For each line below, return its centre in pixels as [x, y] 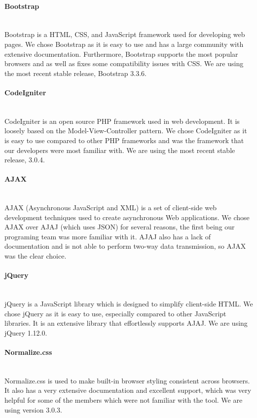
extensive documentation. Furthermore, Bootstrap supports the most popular [121, 54]
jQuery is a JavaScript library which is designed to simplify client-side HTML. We [129, 304]
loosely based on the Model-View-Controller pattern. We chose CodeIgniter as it [126, 131]
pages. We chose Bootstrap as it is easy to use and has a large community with [124, 44]
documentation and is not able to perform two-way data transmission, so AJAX [125, 246]
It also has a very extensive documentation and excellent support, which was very [128, 390]
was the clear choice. [36, 256]
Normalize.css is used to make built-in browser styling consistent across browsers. [127, 380]
